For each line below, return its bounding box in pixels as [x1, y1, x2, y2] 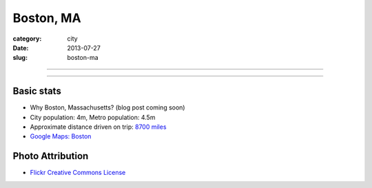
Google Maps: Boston [30, 132, 92, 140]
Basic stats [12, 85, 61, 97]
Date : [12, 43, 29, 52]
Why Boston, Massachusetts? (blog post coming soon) [30, 103, 185, 112]
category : [12, 34, 42, 43]
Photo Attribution [12, 150, 89, 162]
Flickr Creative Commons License [30, 169, 126, 177]
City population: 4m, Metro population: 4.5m [30, 113, 156, 121]
